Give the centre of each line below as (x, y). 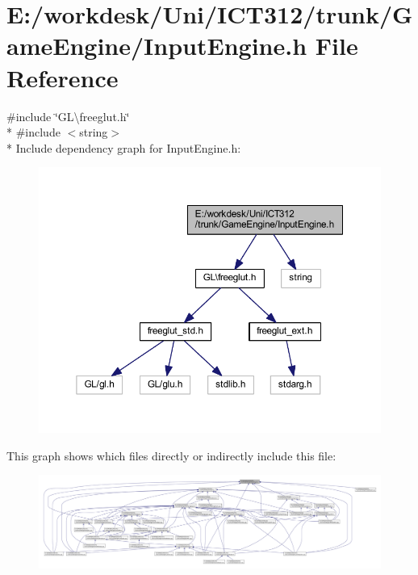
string (94, 132)
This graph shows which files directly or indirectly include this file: (171, 455)
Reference (63, 77)
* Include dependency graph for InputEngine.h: (124, 147)
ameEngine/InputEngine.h (157, 46)
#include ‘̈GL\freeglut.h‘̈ (68, 116)
